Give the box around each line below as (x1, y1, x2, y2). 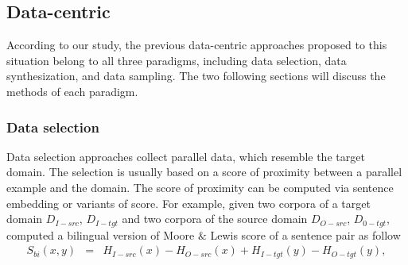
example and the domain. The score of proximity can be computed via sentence (6, 179, 394, 195)
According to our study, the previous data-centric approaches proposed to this (6, 36, 387, 53)
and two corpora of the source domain (122, 210, 308, 227)
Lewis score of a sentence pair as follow (210, 226, 401, 243)
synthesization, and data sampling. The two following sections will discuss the (6, 67, 386, 84)
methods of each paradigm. (6, 83, 138, 99)
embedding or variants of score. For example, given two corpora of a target (6, 194, 371, 211)
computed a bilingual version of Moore (6, 226, 195, 243)
